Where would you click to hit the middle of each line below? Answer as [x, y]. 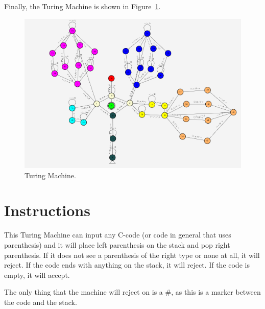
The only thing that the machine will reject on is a [83, 292]
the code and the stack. [41, 302]
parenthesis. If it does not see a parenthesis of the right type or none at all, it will [132, 255]
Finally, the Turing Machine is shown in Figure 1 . [82, 6]
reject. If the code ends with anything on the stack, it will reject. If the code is [127, 265]
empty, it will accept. [37, 275]
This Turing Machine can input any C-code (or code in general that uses [118, 235]
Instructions [47, 210]
